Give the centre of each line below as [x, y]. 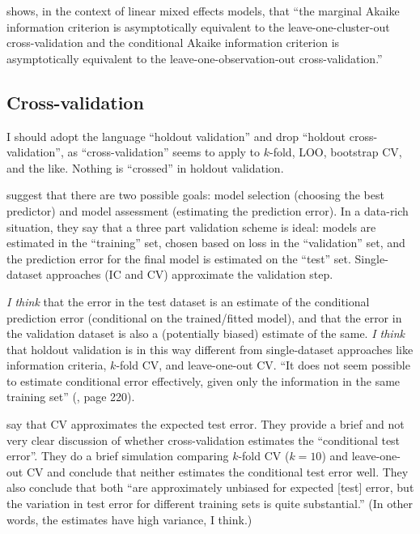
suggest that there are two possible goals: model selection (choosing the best [195, 195]
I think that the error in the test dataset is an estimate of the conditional [188, 301]
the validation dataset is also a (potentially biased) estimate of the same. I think [206, 333]
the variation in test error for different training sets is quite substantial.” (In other [210, 504]
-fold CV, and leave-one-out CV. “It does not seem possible [263, 365]
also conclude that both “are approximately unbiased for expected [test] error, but [210, 487]
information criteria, [57, 365]
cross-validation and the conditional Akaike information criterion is [173, 43]
